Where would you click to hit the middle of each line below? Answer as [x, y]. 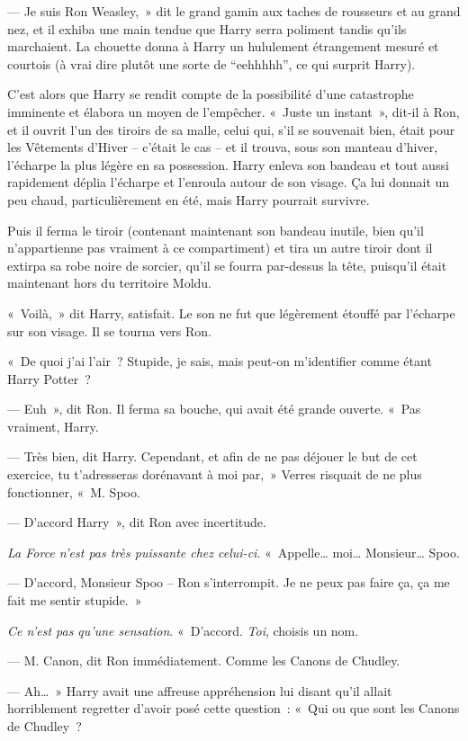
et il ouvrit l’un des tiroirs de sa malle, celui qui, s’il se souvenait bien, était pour [231, 129]
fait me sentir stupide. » [75, 600]
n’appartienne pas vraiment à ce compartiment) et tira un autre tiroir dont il [220, 248]
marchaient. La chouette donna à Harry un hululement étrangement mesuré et [223, 46]
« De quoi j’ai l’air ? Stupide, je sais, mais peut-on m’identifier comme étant [220, 361]
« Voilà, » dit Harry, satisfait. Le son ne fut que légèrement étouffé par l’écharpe [231, 312]
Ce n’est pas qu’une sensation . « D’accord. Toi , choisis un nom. [183, 630]
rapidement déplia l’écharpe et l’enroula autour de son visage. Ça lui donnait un [229, 182]
